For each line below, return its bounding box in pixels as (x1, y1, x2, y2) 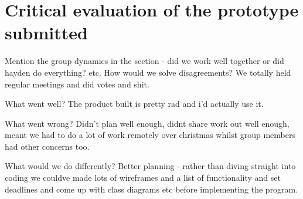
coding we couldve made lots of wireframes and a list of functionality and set (5, 171, 281, 184)
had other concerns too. (5, 140, 90, 152)
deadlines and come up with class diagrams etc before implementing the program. (5, 183, 298, 195)
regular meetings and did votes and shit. (5, 77, 149, 90)
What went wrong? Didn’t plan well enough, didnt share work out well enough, (5, 117, 290, 129)
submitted (5, 21, 88, 45)
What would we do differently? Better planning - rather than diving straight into (5, 160, 296, 172)
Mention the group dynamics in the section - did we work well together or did (5, 55, 284, 67)
